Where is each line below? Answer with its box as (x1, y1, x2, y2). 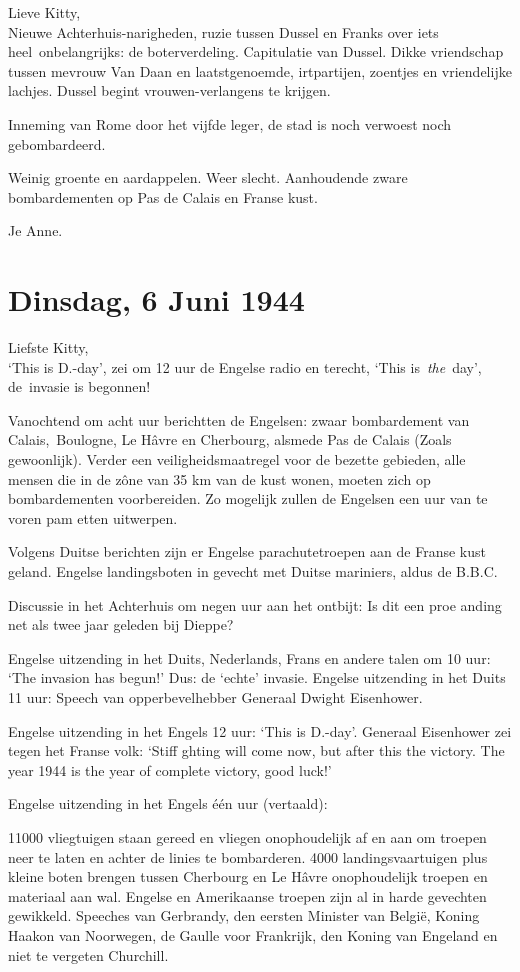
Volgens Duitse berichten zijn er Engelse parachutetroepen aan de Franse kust (8, 541, 486, 562)
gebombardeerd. (8, 133, 106, 154)
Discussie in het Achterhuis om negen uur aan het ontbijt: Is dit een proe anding (8, 594, 502, 615)
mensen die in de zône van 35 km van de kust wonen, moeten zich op (8, 468, 431, 489)
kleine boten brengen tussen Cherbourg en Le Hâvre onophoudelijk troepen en (8, 866, 488, 887)
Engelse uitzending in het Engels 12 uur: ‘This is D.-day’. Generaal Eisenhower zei (8, 720, 512, 741)
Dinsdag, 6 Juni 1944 (8, 279, 305, 320)
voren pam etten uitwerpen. (8, 507, 178, 528)
